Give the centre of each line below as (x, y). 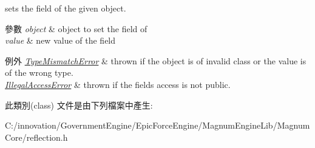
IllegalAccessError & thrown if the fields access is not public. (118, 84)
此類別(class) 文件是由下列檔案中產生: (79, 105)
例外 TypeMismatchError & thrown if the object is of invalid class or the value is (156, 60)
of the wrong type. (39, 72)
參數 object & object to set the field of (76, 28)
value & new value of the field (60, 40)
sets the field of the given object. (66, 8)
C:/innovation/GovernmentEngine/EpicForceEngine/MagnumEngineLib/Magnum (157, 125)
